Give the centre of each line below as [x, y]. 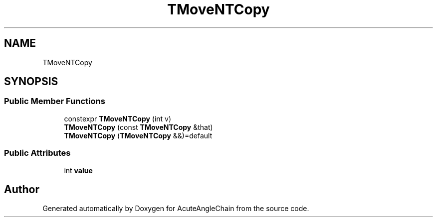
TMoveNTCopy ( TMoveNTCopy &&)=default [138, 135]
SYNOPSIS [31, 82]
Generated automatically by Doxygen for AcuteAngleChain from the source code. [176, 209]
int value [78, 170]
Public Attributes [37, 153]
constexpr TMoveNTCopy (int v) [118, 118]
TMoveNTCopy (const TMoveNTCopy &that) [138, 127]
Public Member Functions [55, 101]
